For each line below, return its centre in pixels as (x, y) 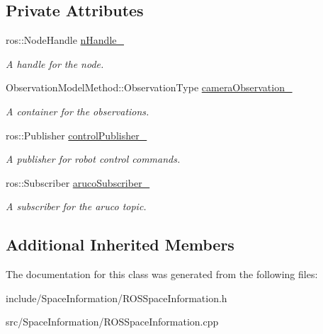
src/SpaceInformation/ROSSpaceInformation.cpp (112, 322)
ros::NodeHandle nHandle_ (65, 40)
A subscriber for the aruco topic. (76, 206)
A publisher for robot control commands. (93, 159)
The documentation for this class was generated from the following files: (162, 274)
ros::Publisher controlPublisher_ (76, 135)
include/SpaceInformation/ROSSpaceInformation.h (117, 298)
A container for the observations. (78, 111)
